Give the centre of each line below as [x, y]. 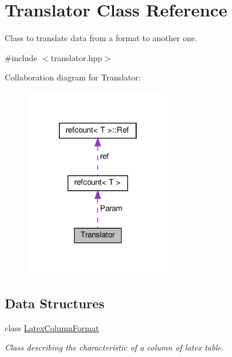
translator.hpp [76, 57]
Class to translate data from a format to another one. [101, 38]
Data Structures [55, 303]
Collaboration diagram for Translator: [73, 77]
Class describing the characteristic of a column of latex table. [114, 347]
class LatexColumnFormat [52, 327]
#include [21, 57]
